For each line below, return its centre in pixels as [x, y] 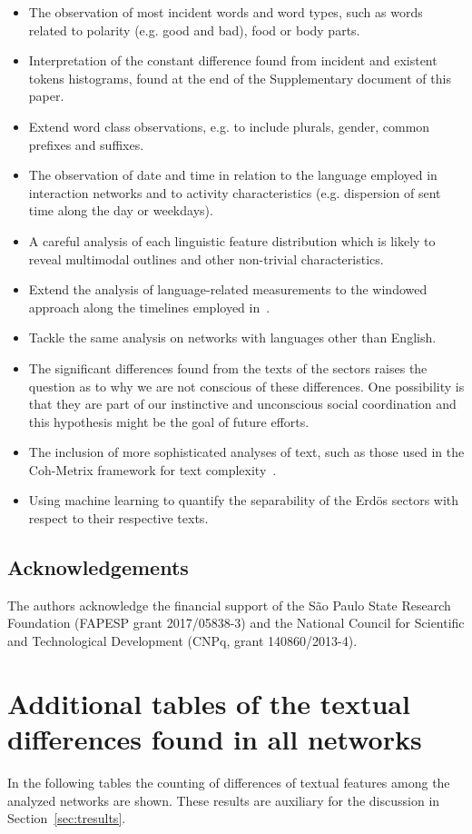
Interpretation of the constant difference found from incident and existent [233, 60]
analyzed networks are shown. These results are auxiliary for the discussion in [224, 800]
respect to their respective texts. [118, 518]
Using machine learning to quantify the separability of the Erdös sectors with [244, 500]
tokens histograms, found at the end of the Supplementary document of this [240, 78]
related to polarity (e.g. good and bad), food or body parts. [194, 30]
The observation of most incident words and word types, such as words [226, 12]
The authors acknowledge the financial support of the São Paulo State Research [229, 605]
